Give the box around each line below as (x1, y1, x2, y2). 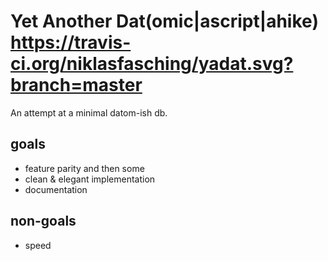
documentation (24, 183, 88, 195)
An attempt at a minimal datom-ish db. (10, 106, 168, 119)
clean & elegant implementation (24, 173, 156, 185)
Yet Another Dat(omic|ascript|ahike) (10, 10, 319, 33)
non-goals (10, 213, 77, 230)
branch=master (10, 74, 143, 97)
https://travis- (10, 31, 132, 54)
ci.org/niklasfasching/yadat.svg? (10, 53, 294, 75)
